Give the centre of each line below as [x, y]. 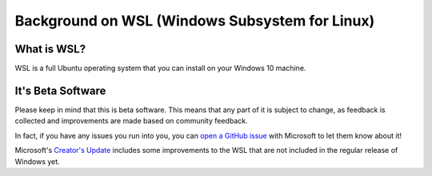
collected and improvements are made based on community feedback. [131, 121]
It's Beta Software [60, 90]
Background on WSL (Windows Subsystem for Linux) [195, 21]
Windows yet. [37, 161]
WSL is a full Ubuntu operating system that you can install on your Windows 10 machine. [160, 68]
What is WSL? [50, 49]
